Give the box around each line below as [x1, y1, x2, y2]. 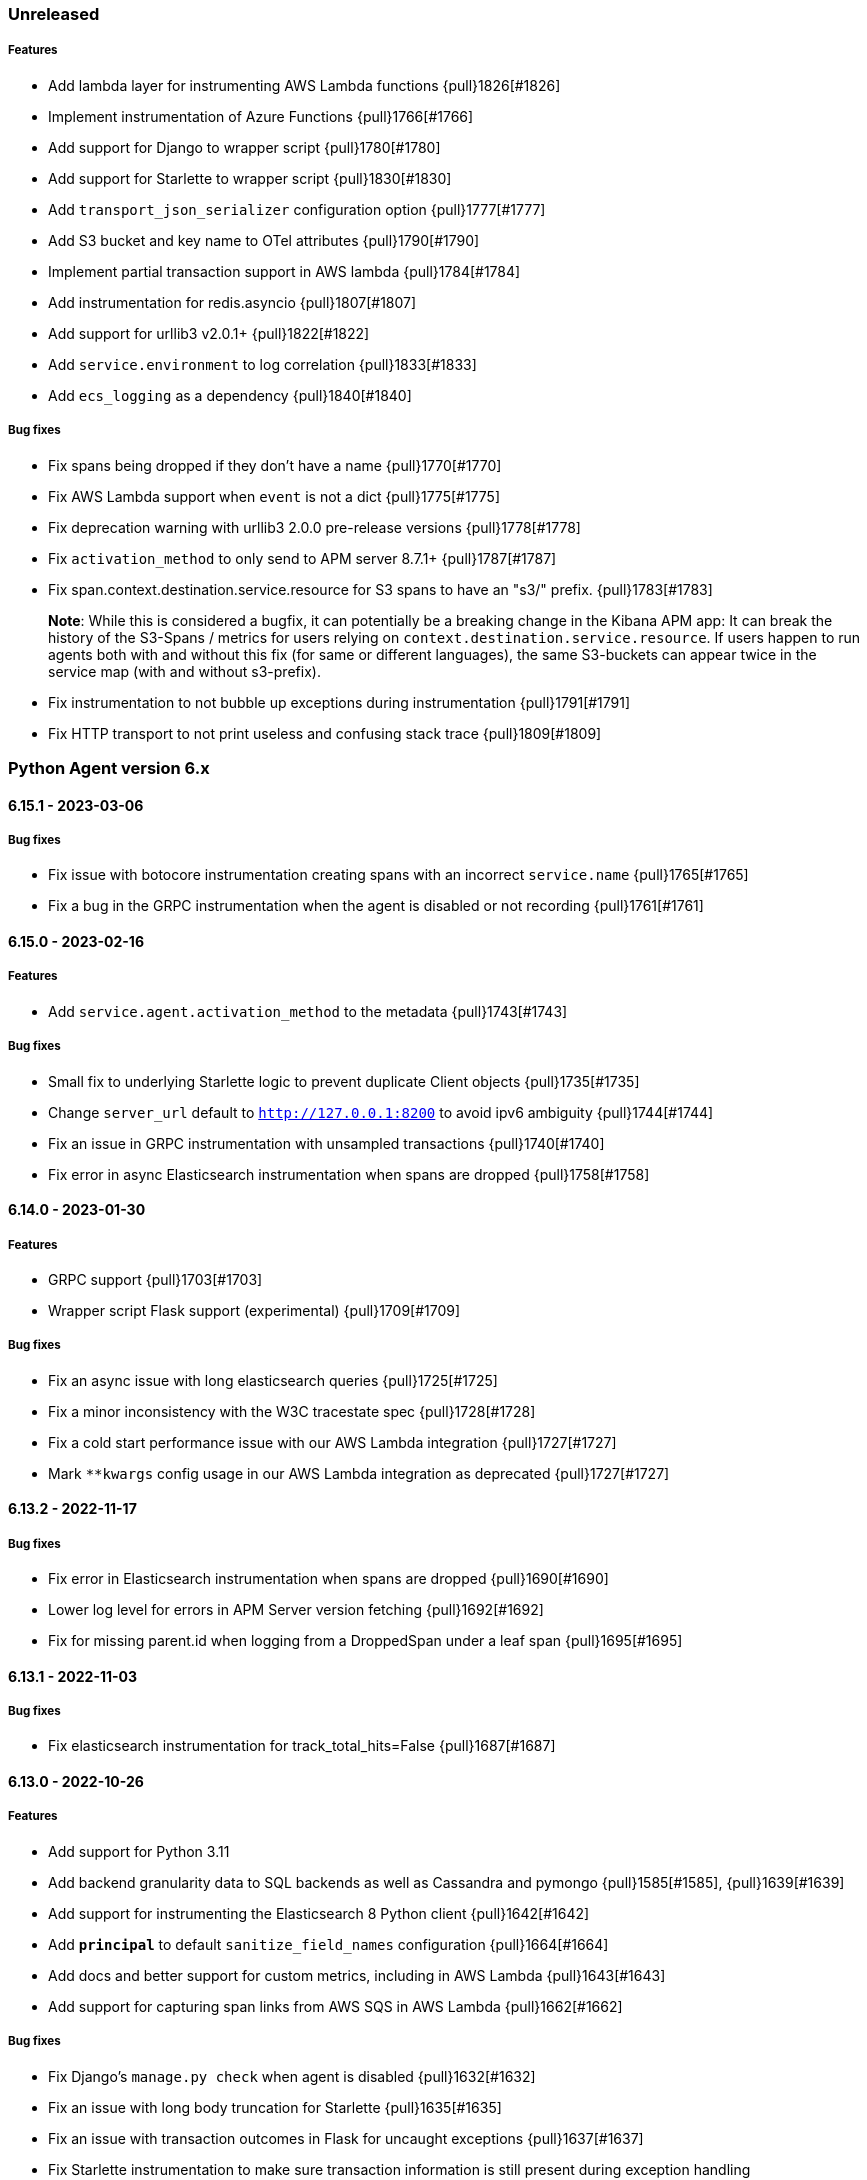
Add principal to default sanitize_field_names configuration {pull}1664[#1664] [48, 1935, 609, 1953]
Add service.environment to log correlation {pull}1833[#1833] [48, 355, 477, 373]
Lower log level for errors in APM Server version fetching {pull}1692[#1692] [48, 1601, 544, 1619]
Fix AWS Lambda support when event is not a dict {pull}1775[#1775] [48, 487, 501, 505]
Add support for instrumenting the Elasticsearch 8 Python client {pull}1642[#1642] [48, 1904, 590, 1922]
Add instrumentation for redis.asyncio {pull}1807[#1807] [48, 293, 417, 311]
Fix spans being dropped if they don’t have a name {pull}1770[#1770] [48, 456, 502, 474]
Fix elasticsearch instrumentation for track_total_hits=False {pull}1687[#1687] [48, 1737, 556, 1755]
